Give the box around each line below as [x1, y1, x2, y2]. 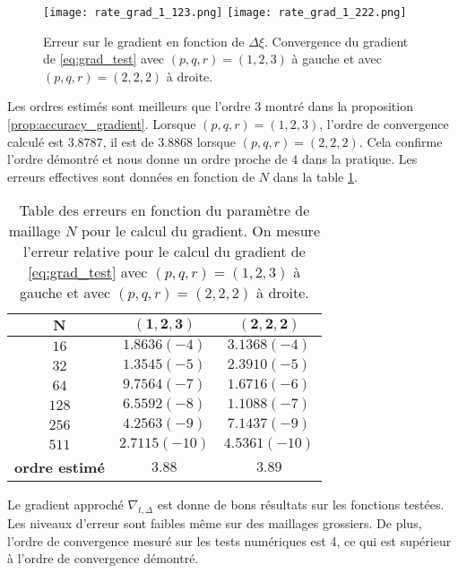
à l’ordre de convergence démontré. [7, 549, 199, 568]
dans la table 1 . [272, 167, 358, 185]
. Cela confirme [359, 132, 443, 150]
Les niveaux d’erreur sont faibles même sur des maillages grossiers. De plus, [7, 514, 422, 533]
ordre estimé [14, 457, 105, 478]
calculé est [7, 132, 65, 150]
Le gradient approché [7, 495, 124, 514]
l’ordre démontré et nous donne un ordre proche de [7, 150, 288, 168]
